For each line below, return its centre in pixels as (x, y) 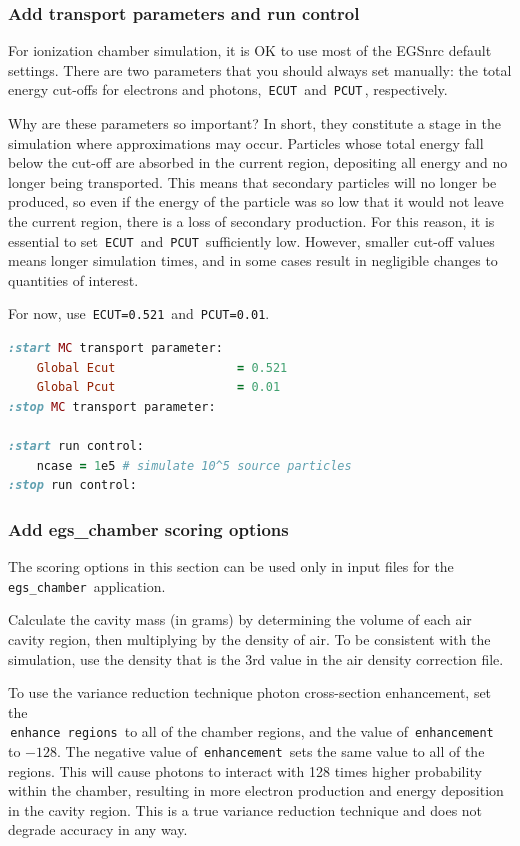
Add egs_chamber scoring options (148, 528)
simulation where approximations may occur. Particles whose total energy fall (246, 142)
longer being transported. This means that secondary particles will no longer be (252, 181)
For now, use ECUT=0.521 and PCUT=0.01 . (139, 313)
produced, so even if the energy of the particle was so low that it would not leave (256, 201)
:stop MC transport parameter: (112, 406)
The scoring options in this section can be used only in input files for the (231, 566)
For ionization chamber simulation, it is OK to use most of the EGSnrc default (250, 50)
